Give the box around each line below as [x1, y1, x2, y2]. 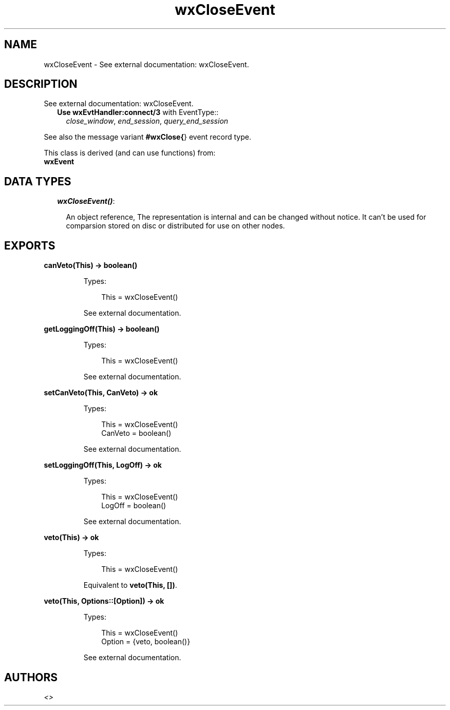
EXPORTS [4, 239, 55, 252]
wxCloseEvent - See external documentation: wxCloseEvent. [44, 60, 249, 69]
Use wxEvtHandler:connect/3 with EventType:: [57, 108, 219, 117]
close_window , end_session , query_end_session [66, 117, 229, 126]
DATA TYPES [4, 175, 71, 188]
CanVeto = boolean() [101, 429, 172, 438]
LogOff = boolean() [101, 501, 166, 510]
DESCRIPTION [4, 78, 78, 91]
